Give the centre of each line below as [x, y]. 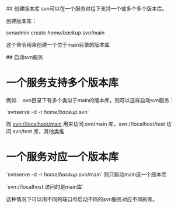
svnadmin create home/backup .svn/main [55, 33]
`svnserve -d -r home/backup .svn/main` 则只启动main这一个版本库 [86, 174]
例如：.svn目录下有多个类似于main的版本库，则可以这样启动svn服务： [90, 100]
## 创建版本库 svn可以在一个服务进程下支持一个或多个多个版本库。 [87, 8]
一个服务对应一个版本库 [62, 157]
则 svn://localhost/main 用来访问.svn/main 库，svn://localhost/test [85, 124]
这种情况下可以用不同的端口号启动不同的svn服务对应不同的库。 [82, 199]
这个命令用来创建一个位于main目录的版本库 [58, 45]
